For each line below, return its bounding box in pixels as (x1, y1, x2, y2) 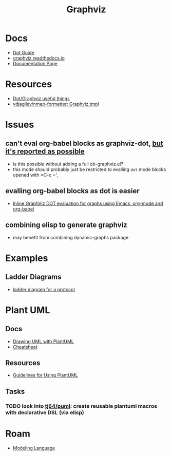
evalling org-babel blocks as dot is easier (5, 186, 140, 196)
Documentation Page (12, 60, 58, 66)
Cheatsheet (12, 344, 37, 350)
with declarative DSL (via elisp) (5, 409, 85, 416)
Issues (5, 119, 34, 130)
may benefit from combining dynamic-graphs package (12, 234, 129, 240)
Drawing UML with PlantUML (12, 338, 74, 345)
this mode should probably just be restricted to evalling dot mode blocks (12, 166, 166, 173)
